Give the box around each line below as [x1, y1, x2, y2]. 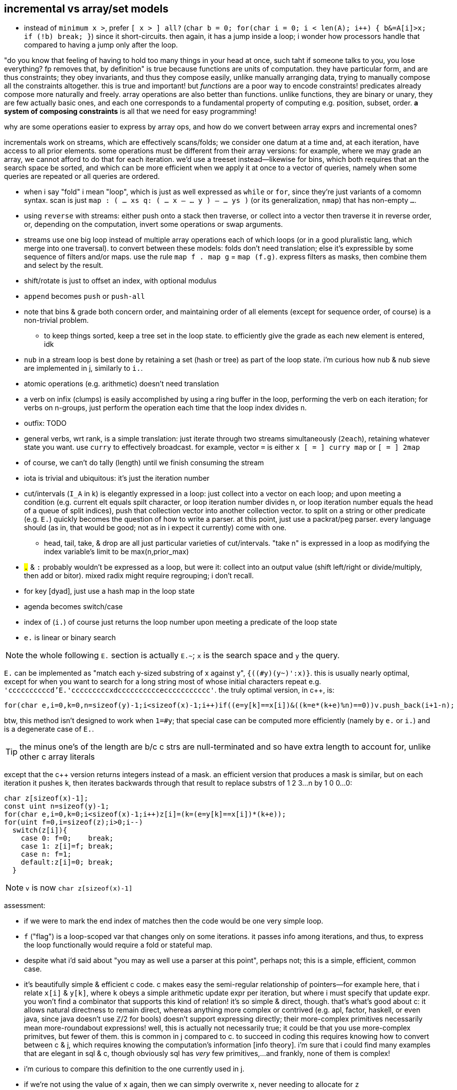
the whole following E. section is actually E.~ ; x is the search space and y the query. [25, 650, 340, 661]
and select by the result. [24, 261, 103, 270]
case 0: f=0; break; [20, 834, 114, 843]
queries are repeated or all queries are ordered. [4, 172, 160, 181]
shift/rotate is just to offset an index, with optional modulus [24, 276, 217, 285]
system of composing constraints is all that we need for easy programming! [4, 107, 257, 116]
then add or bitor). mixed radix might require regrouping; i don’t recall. [24, 571, 254, 580]
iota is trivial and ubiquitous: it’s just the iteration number [24, 474, 210, 483]
